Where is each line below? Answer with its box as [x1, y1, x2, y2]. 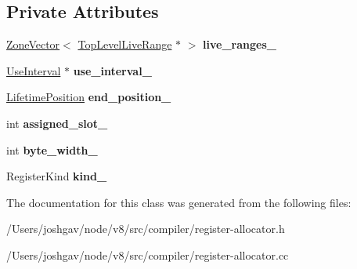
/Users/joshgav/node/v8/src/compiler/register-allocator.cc [6, 246, 289, 263]
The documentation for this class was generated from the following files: [6, 194, 352, 210]
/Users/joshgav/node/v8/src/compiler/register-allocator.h [6, 220, 285, 237]
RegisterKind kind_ [6, 168, 107, 184]
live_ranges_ [203, 36, 276, 53]
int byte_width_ [6, 141, 98, 158]
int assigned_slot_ [6, 115, 108, 131]
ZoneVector [6, 36, 60, 53]
